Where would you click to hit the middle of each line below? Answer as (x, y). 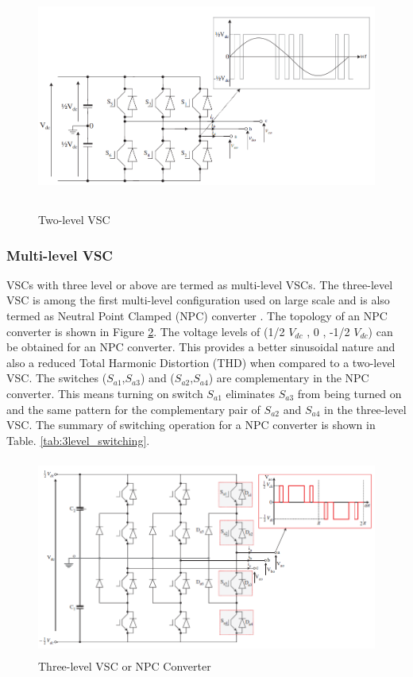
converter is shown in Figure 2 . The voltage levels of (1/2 (146, 331)
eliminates (250, 394)
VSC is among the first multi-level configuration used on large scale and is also (198, 300)
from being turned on (349, 394)
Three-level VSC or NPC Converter (125, 665)
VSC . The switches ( (57, 378)
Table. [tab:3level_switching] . (78, 440)
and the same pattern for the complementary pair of (133, 409)
